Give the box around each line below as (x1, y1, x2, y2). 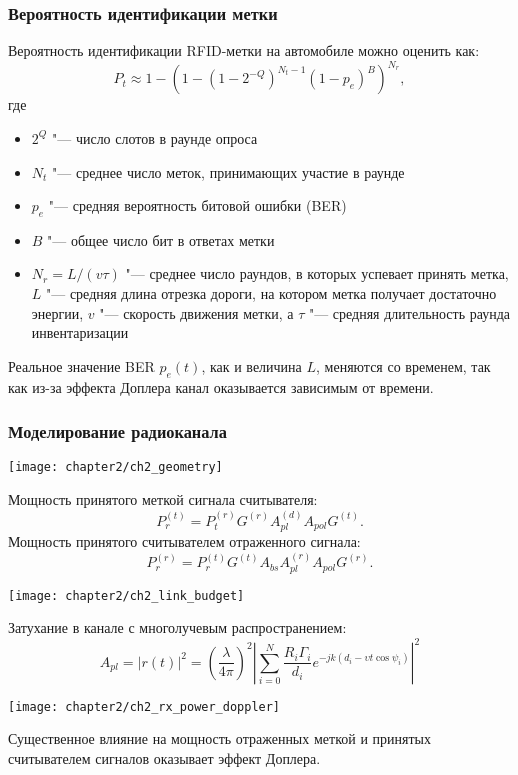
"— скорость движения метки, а (99, 302, 294, 323)
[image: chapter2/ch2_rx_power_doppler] (8, 699, 281, 714)
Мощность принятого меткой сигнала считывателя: (8, 489, 318, 510)
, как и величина (201, 355, 302, 376)
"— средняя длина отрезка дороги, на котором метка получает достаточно (46, 283, 497, 304)
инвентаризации (31, 322, 129, 343)
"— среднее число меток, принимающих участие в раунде (52, 161, 405, 182)
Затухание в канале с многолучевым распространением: (8, 617, 347, 638)
